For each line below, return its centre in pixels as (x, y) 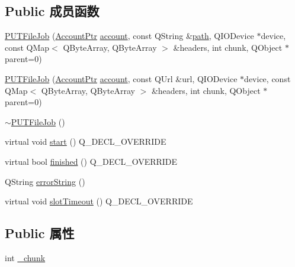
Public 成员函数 (52, 11)
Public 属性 (40, 233)
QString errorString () (45, 181)
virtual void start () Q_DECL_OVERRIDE (86, 141)
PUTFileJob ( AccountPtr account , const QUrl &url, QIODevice (121, 78)
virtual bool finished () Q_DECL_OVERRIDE (91, 161)
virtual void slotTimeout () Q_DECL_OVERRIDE (99, 201)
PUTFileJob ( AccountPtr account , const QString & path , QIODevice (129, 36)
